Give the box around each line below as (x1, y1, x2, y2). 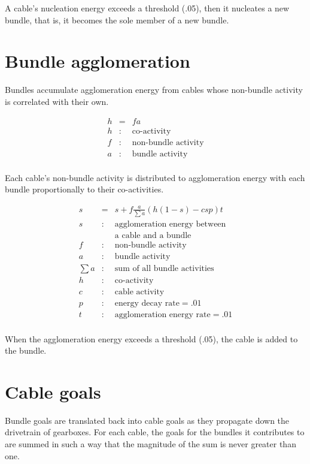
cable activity (114, 288, 165, 297)
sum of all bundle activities (114, 264, 214, 273)
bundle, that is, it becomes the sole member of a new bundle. (5, 13, 229, 26)
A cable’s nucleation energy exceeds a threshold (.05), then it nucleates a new (5, 2, 290, 14)
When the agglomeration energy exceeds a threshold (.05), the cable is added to (5, 332, 298, 345)
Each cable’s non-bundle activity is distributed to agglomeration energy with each (5, 171, 305, 183)
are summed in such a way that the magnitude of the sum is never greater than (5, 438, 296, 450)
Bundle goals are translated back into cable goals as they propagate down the (5, 414, 290, 426)
